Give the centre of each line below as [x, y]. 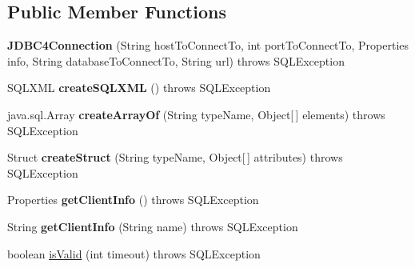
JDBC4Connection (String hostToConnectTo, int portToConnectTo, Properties [208, 45]
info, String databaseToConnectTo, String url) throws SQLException [176, 60]
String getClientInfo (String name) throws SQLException [153, 226]
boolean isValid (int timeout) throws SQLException [134, 253]
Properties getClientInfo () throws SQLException [133, 200]
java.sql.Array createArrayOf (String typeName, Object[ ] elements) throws [196, 114]
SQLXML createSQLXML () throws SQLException [139, 88]
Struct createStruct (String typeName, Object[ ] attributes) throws [175, 157]
